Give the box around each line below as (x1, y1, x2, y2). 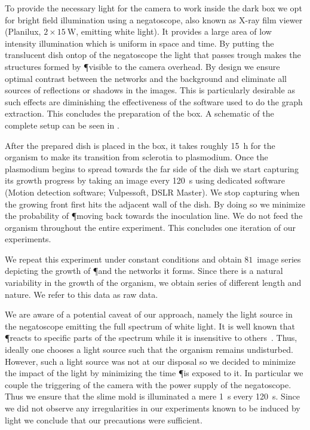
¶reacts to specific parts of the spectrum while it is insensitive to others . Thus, (5, 331, 297, 344)
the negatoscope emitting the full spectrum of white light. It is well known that (5, 319, 295, 332)
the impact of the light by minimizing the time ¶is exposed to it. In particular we (5, 367, 303, 379)
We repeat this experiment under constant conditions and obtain (5, 252, 242, 265)
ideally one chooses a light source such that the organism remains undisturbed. (5, 343, 293, 356)
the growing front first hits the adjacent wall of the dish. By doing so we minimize (5, 197, 306, 210)
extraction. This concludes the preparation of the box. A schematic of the (5, 107, 274, 120)
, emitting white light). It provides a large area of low (76, 25, 272, 38)
